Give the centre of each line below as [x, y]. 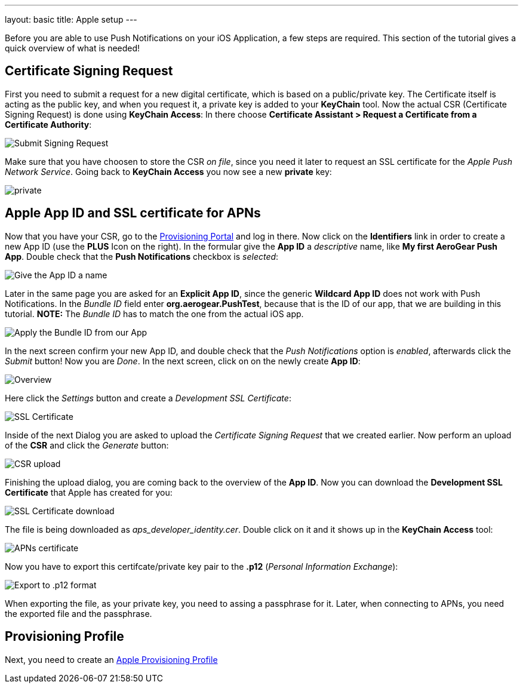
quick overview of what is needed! [73, 48]
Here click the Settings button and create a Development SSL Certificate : [148, 398]
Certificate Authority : [48, 124]
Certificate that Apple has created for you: [89, 492]
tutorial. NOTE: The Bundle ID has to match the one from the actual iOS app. [154, 314]
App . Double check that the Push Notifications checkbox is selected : [142, 256]
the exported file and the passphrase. [79, 613]
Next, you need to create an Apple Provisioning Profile [111, 659]
